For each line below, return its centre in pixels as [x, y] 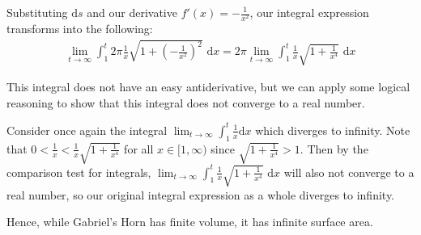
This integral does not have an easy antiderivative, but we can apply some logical [208, 87]
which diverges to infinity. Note [333, 130]
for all [139, 148]
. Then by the [334, 148]
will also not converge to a [349, 172]
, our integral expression [309, 12]
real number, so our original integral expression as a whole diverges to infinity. [201, 194]
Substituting [37, 12]
